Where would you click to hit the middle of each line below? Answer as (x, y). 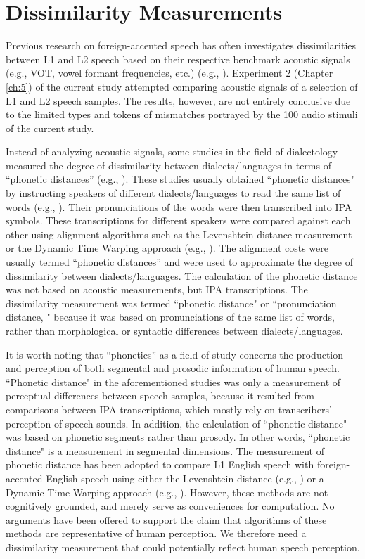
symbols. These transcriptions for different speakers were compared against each (178, 220)
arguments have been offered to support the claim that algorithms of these (166, 519)
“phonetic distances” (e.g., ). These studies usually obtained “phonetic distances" (180, 179)
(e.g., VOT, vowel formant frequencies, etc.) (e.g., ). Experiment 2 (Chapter (169, 73)
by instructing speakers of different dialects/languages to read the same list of (173, 193)
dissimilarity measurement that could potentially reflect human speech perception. (183, 547)
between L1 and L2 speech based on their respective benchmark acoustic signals (178, 59)
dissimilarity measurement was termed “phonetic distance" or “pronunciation (171, 303)
